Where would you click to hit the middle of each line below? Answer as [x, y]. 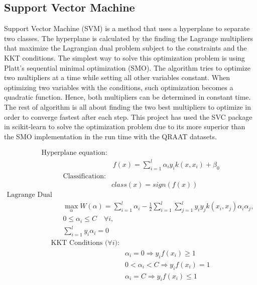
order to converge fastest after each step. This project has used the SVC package [128, 116]
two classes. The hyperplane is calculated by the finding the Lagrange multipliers [129, 38]
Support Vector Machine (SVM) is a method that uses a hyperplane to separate [127, 28]
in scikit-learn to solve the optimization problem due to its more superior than [125, 126]
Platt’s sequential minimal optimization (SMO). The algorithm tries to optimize [127, 67]
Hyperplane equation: [74, 153]
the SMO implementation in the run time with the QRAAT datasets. [110, 136]
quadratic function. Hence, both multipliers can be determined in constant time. [127, 97]
